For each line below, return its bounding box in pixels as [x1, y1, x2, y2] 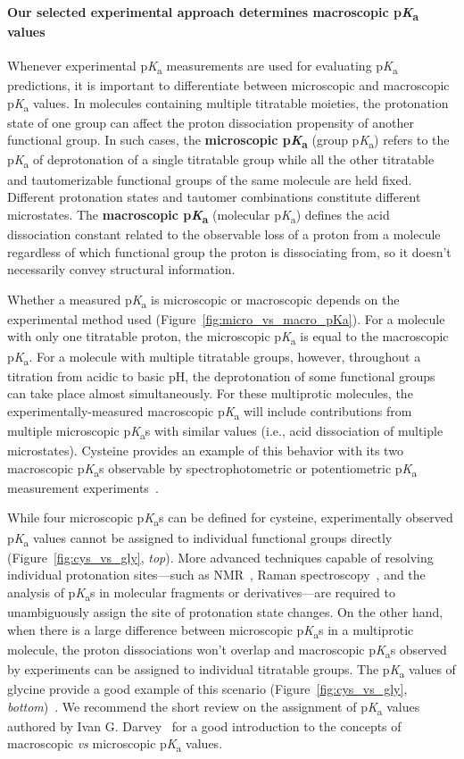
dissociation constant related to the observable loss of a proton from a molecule [7, 224, 441, 243]
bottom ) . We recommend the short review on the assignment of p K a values [7, 696, 420, 718]
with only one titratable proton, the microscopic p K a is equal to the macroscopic [7, 327, 449, 348]
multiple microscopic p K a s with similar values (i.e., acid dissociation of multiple [7, 421, 443, 442]
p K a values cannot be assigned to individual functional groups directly [7, 528, 393, 549]
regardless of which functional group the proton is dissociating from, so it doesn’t [7, 242, 452, 261]
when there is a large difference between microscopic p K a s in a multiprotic [7, 620, 414, 641]
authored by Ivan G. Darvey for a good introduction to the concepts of [7, 716, 402, 735]
